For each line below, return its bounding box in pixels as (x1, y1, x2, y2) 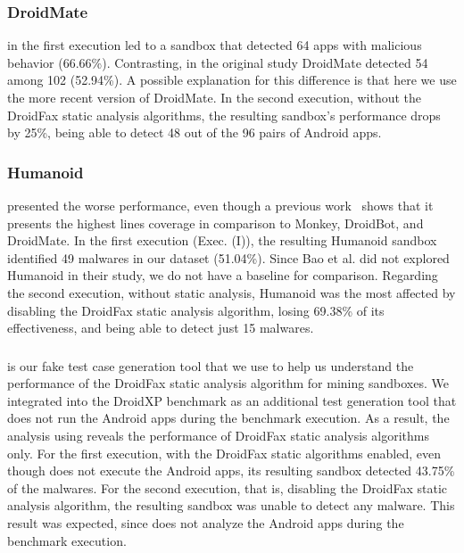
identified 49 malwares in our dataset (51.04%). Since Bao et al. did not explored (7, 248, 450, 267)
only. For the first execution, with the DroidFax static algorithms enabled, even (7, 443, 441, 462)
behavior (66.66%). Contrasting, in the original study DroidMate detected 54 (7, 53, 428, 71)
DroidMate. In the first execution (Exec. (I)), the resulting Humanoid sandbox (7, 231, 437, 250)
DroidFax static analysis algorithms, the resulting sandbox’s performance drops (7, 105, 441, 124)
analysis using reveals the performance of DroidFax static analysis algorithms (7, 426, 429, 445)
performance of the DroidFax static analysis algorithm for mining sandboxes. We (7, 374, 449, 392)
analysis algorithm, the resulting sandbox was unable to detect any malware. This (7, 496, 455, 515)
